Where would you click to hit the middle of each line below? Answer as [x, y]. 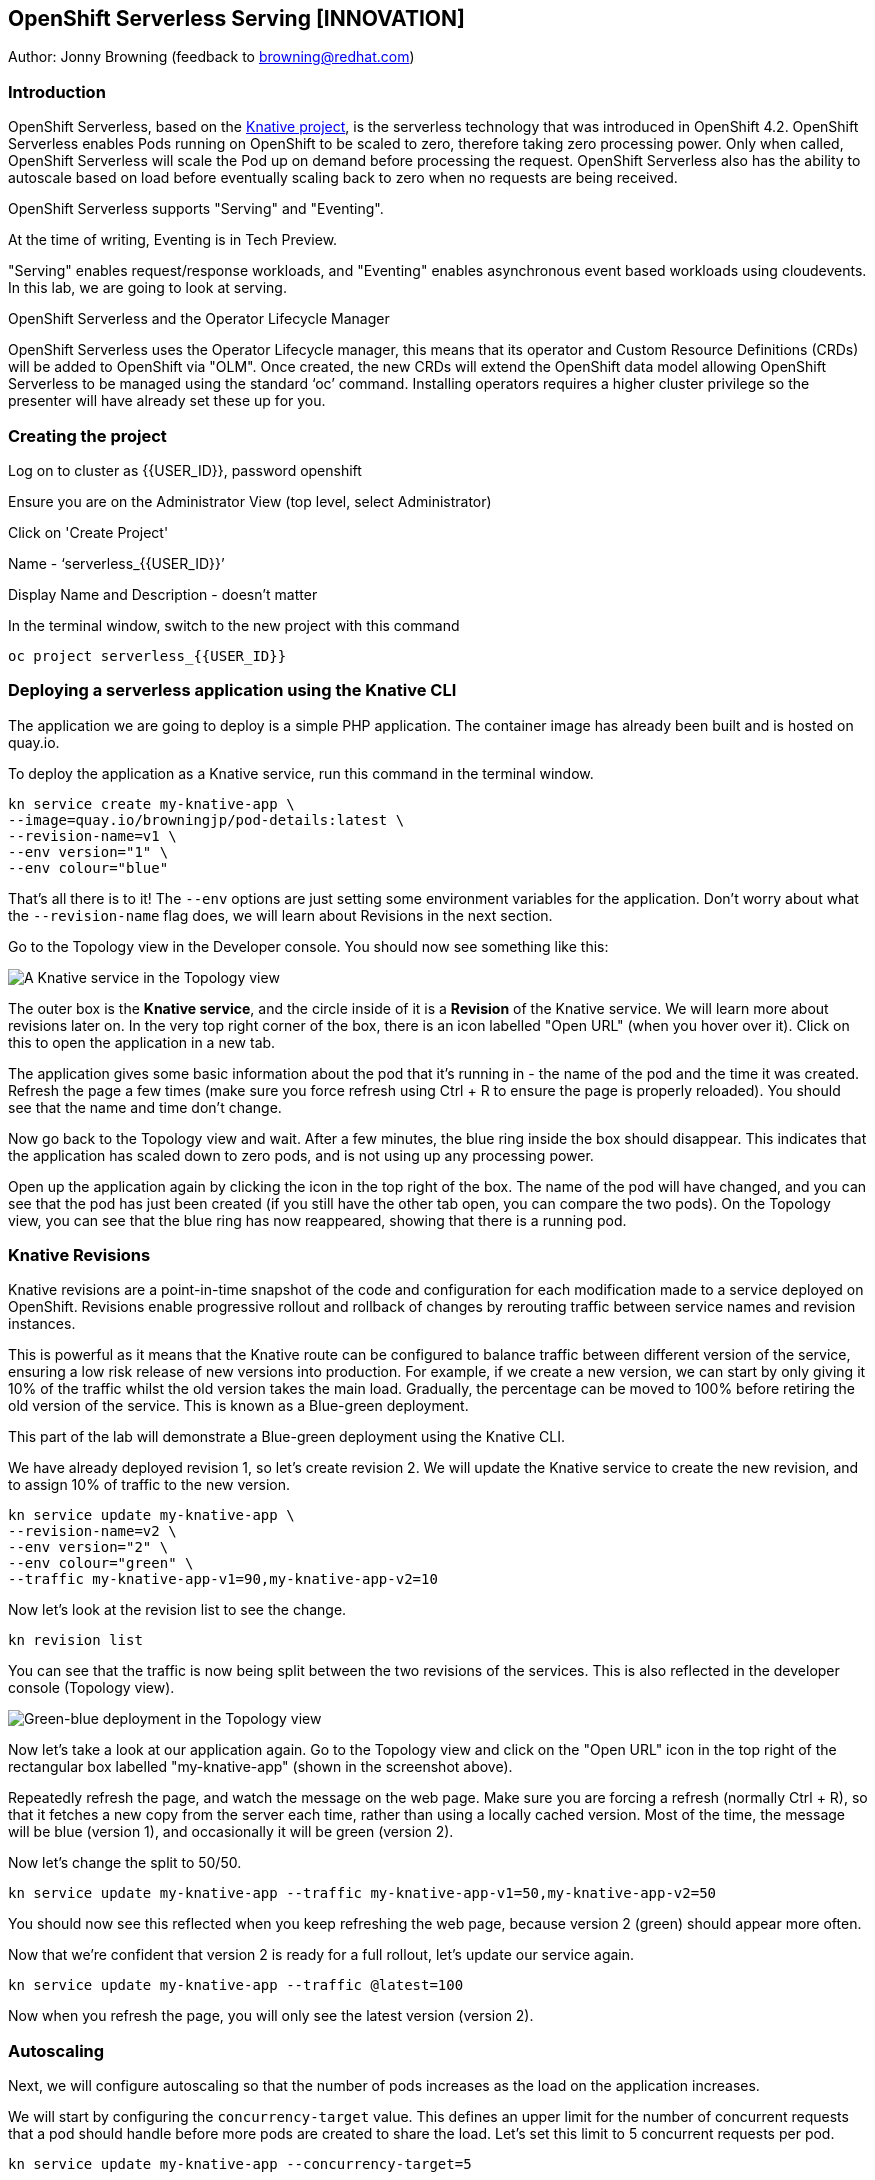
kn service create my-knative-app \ [151, 803]
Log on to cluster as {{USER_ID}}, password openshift [185, 470]
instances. [42, 1324]
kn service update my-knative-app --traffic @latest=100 [236, 1985]
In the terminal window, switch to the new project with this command [234, 625]
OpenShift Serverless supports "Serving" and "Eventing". [196, 209]
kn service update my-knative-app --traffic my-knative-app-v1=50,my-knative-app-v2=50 [362, 1893]
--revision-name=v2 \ [92, 1531]
